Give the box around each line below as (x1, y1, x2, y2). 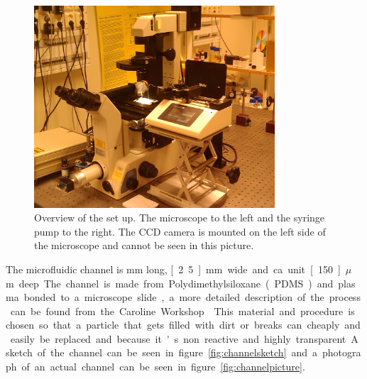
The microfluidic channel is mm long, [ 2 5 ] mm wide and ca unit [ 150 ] (6, 261, 341, 276)
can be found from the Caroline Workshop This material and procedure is (10, 303, 355, 318)
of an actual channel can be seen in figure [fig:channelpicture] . (21, 359, 305, 374)
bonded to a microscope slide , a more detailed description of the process (23, 290, 361, 304)
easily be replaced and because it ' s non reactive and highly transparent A (10, 331, 358, 346)
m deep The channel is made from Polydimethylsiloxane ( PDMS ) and (6, 275, 334, 290)
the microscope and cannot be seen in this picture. (34, 238, 254, 253)
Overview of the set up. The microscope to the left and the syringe (34, 210, 325, 225)
